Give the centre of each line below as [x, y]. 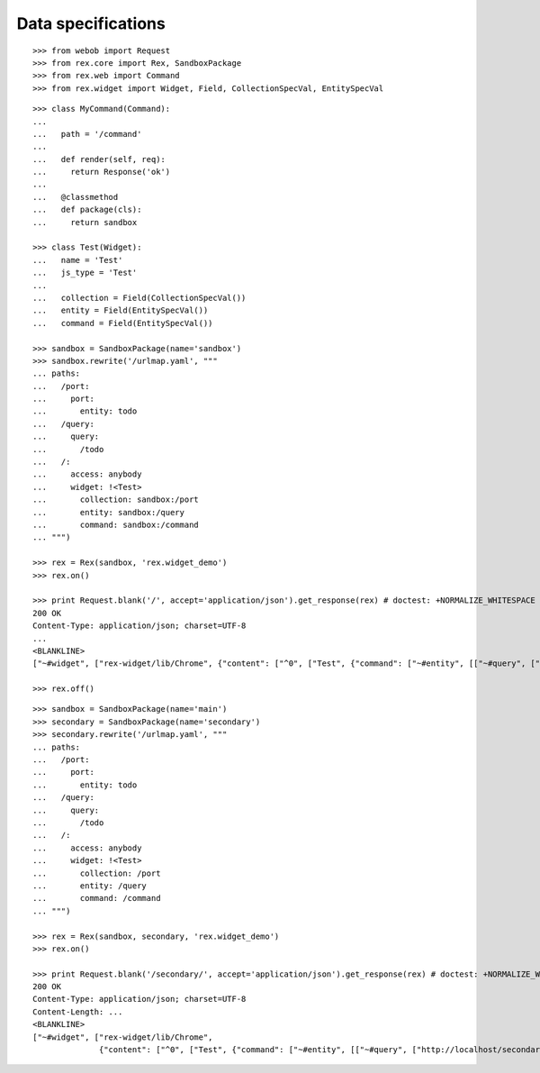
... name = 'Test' [78, 260]
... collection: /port [97, 873]
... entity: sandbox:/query [108, 512]
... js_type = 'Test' [85, 273]
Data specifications [91, 23]
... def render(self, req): [99, 159]
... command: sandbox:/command [116, 525]
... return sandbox [85, 222]
